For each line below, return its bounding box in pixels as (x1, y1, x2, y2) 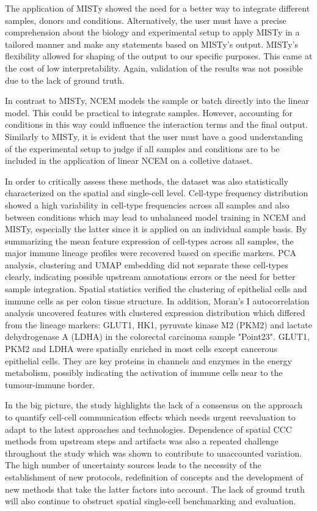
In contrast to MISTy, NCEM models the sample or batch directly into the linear (5, 94, 309, 107)
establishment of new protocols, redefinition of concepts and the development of (5, 470, 304, 483)
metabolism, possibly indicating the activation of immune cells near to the (5, 366, 283, 379)
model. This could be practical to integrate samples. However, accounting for (5, 106, 293, 119)
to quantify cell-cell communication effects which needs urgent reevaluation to (5, 411, 296, 423)
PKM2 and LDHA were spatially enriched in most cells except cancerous (5, 342, 277, 355)
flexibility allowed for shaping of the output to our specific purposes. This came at (5, 50, 313, 62)
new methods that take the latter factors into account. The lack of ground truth (5, 482, 305, 495)
